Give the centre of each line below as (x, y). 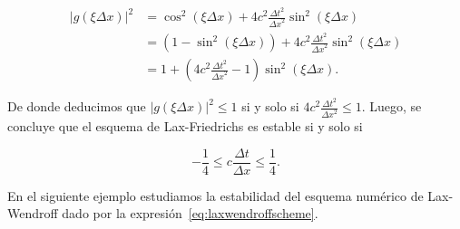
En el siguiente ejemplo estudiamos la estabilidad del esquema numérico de (215, 195)
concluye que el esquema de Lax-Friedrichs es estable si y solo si (185, 126)
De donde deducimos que (77, 106)
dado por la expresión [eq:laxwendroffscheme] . (190, 213)
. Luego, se (391, 106)
